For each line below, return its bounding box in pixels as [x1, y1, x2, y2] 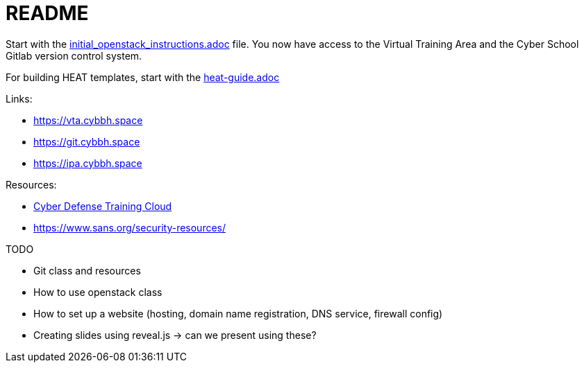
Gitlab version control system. [6, 49, 142, 62]
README [6, 1, 89, 25]
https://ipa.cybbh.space [33, 157, 142, 169]
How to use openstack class [33, 286, 162, 298]
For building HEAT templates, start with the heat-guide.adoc [6, 71, 280, 83]
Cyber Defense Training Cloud [33, 200, 172, 212]
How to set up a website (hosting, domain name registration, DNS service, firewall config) [33, 307, 443, 319]
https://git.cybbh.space [33, 135, 140, 148]
